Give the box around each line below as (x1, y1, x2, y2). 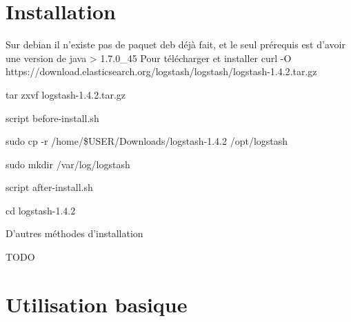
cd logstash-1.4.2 (6, 203, 76, 217)
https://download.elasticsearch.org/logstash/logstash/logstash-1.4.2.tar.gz (6, 64, 317, 79)
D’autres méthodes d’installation (6, 226, 143, 241)
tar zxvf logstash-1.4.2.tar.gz (6, 87, 126, 101)
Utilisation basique (6, 290, 188, 318)
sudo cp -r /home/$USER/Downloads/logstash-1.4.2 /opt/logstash (6, 134, 288, 148)
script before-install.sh (6, 110, 99, 125)
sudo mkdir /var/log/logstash (6, 157, 130, 171)
